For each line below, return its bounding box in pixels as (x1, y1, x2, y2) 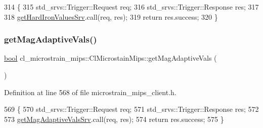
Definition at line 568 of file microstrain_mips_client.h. (4, 87, 177, 97)
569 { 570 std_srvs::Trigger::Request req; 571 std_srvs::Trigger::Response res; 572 (4, 104, 259, 114)
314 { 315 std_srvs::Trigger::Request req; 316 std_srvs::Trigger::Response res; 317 (4, 2, 259, 12)
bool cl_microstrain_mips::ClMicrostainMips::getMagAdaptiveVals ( (4, 53, 217, 63)
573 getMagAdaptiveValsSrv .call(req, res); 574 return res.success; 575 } (4, 113, 224, 124)
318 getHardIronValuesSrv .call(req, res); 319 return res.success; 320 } (4, 11, 218, 22)
